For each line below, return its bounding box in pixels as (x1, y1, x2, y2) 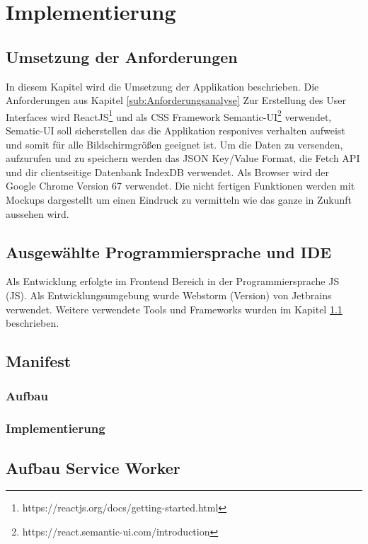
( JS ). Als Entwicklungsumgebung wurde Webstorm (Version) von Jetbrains (6, 287, 332, 302)
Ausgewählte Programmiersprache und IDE (6, 241, 332, 262)
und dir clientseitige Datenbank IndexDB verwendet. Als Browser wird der (6, 164, 330, 179)
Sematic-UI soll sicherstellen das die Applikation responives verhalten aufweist (6, 123, 345, 138)
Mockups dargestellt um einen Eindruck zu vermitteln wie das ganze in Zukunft (6, 192, 352, 207)
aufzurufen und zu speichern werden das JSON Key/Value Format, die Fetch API (6, 151, 360, 166)
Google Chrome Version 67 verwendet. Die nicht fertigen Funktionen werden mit (6, 178, 355, 193)
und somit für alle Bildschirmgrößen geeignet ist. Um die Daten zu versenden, (6, 137, 343, 151)
